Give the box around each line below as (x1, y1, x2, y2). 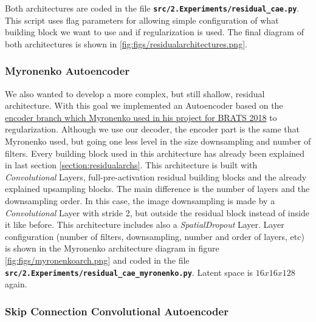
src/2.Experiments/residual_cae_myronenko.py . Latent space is (5, 265, 253, 278)
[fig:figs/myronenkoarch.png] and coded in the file (5, 253, 190, 266)
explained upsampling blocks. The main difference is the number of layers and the (5, 182, 310, 195)
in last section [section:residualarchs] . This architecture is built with (5, 159, 258, 171)
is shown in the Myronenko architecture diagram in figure (5, 242, 219, 255)
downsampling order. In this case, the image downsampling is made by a (5, 194, 275, 207)
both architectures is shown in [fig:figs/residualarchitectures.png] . (5, 37, 247, 50)
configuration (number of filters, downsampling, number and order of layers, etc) (5, 230, 304, 242)
